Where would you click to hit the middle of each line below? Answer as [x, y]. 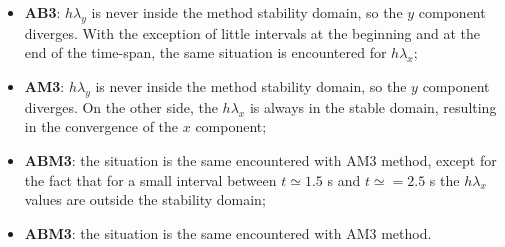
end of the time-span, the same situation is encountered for [205, 52]
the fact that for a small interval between [150, 179]
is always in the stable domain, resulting [373, 106]
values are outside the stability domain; [145, 199]
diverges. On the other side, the [121, 106]
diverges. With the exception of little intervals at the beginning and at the [252, 32]
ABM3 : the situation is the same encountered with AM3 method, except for [260, 159]
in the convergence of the [101, 126]
